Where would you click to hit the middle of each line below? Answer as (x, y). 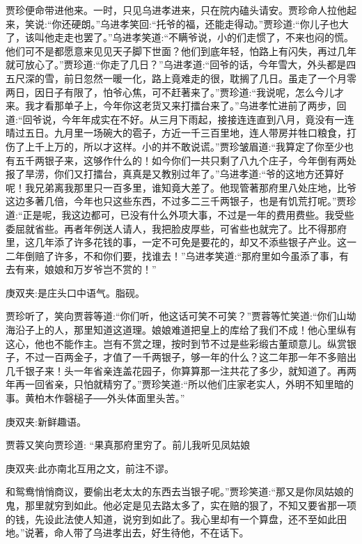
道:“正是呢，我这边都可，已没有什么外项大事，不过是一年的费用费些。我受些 (180, 214)
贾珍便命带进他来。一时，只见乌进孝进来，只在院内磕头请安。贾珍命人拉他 (176, 10)
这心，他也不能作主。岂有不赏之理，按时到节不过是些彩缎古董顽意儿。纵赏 (176, 343)
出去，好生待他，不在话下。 (186, 533)
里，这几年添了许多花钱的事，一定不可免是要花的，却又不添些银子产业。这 (176, 242)
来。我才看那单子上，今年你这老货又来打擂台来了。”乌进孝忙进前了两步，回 (176, 106)
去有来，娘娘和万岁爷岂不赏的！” (81, 269)
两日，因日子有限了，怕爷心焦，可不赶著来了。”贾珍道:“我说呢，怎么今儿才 (175, 92)
